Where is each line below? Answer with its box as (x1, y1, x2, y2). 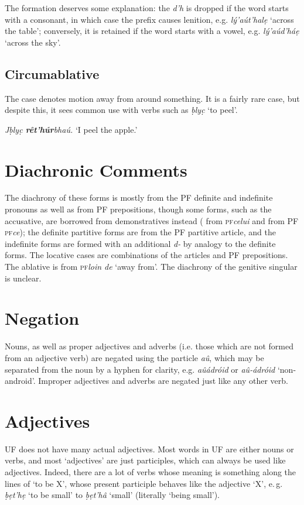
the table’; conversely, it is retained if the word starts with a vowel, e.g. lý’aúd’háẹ (5, 25, 299, 37)
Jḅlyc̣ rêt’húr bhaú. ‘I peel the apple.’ (5, 123, 138, 135)
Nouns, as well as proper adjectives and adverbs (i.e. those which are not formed (5, 340, 293, 352)
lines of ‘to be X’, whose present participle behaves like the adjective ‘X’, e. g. (5, 477, 283, 489)
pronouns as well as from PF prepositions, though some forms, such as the (5, 203, 272, 215)
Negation (5, 306, 80, 330)
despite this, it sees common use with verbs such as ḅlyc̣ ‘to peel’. (5, 104, 238, 116)
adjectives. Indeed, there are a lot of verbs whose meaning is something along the (5, 466, 296, 478)
